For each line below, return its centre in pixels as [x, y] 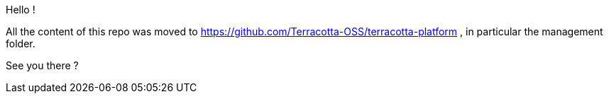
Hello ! [21, 10]
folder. [21, 43]
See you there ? [42, 65]
